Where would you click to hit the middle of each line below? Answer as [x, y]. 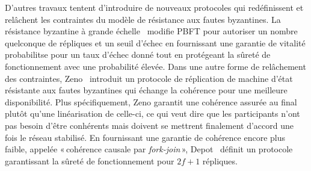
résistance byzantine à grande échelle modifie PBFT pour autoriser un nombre [151, 31]
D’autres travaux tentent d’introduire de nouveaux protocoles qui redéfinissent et [154, 7]
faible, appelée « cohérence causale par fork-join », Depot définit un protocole [149, 149]
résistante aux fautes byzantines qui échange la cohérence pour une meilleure [146, 90]
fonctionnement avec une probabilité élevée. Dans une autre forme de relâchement [155, 66]
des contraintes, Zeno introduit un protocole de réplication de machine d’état [149, 78]
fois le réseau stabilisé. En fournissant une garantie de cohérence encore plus [145, 137]
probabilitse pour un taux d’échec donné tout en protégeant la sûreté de [138, 54]
